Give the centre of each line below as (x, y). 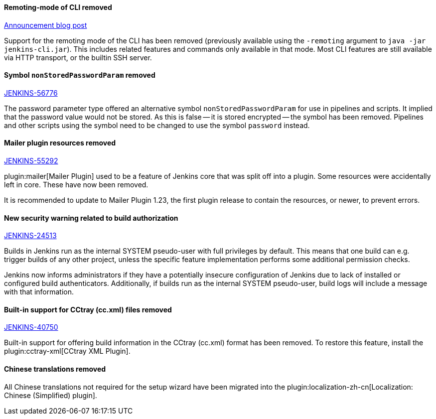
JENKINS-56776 (31, 93)
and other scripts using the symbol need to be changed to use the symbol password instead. (157, 125)
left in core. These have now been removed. (76, 185)
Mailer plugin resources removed (60, 143)
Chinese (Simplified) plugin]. (51, 395)
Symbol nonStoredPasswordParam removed (80, 75)
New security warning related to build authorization (91, 218)
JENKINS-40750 (31, 327)
